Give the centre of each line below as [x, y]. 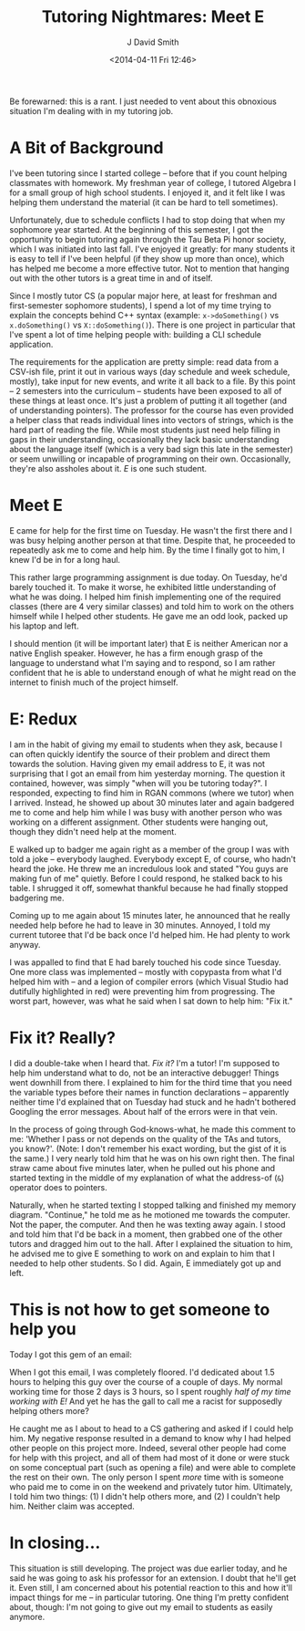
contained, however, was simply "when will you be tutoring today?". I [138, 783]
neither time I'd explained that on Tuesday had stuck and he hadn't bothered [153, 1102]
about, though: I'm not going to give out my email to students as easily [141, 1606]
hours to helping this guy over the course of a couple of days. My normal [146, 1382]
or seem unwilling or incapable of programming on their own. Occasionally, [150, 459]
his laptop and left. [44, 626]
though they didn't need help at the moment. [93, 831]
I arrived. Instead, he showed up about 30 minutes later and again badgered [152, 802]
